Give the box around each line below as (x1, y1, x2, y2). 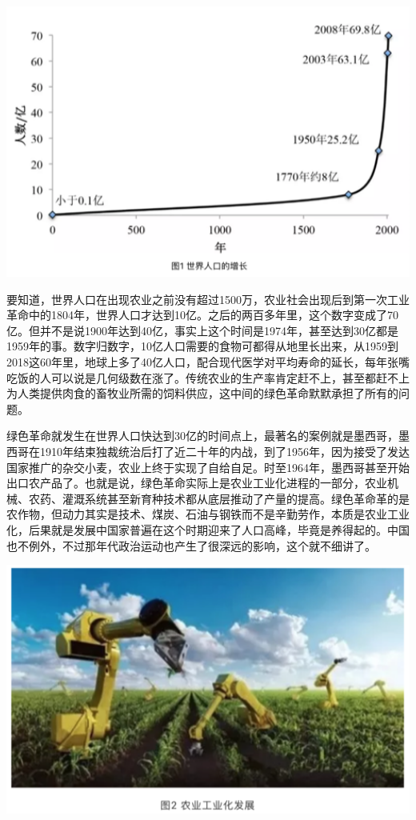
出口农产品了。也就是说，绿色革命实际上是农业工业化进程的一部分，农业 (6, 474, 387, 491)
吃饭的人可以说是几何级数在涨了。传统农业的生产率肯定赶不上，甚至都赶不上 (6, 369, 410, 386)
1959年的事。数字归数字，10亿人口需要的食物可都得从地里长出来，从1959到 (6, 338, 398, 354)
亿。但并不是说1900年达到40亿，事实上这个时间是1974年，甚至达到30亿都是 (6, 322, 398, 338)
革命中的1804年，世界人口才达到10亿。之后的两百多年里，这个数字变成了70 (6, 306, 398, 323)
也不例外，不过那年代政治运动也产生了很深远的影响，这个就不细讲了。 (6, 537, 376, 554)
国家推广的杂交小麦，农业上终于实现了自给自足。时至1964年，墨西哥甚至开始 (6, 458, 410, 475)
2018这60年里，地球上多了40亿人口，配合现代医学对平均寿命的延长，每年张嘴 (6, 354, 410, 370)
